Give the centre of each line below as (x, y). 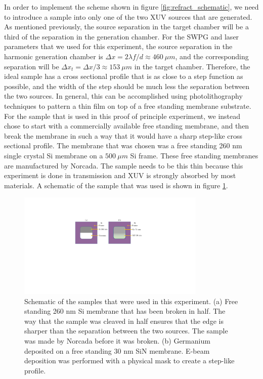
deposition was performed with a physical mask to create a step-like (129, 361)
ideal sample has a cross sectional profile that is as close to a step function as (124, 76)
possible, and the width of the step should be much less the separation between (127, 86)
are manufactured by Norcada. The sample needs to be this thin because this (124, 165)
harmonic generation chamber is (54, 56)
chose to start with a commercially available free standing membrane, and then (127, 126)
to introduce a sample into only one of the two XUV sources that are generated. (128, 16)
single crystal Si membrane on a (54, 155)
